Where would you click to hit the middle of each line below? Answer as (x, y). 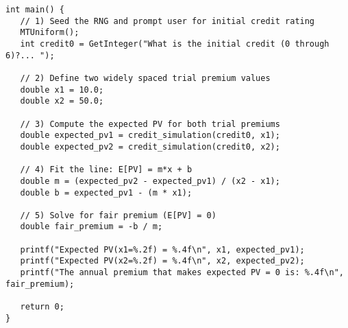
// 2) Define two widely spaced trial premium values (145, 78)
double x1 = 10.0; (62, 90)
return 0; (42, 307)
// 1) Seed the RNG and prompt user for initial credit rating (167, 21)
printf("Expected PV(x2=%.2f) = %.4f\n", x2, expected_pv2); (162, 261)
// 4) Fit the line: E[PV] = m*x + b (106, 170)
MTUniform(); (50, 33)
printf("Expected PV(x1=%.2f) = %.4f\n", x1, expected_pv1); (162, 249)
